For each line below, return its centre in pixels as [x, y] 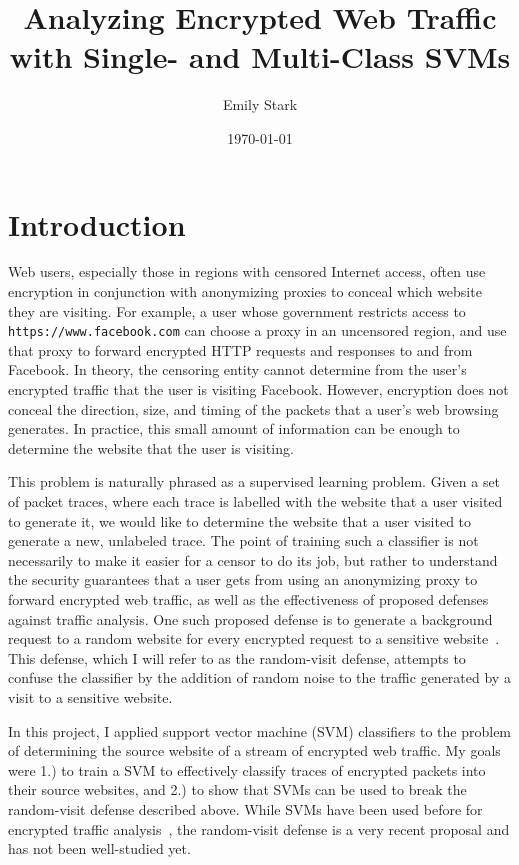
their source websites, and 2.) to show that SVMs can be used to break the [237, 789]
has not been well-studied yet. [99, 848]
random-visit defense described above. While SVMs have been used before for [245, 808]
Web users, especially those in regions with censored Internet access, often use [247, 271]
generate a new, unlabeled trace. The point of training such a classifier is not [243, 540]
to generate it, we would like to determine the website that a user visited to [240, 520]
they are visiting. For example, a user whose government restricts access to [237, 310]
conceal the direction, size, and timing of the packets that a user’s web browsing [253, 408]
